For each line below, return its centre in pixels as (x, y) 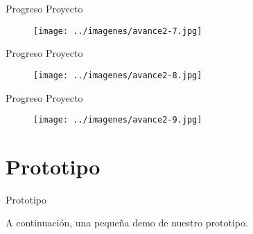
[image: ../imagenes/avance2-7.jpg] (118, 31)
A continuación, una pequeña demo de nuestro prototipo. (127, 223)
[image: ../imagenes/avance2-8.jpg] (118, 75)
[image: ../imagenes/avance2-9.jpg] (118, 120)
